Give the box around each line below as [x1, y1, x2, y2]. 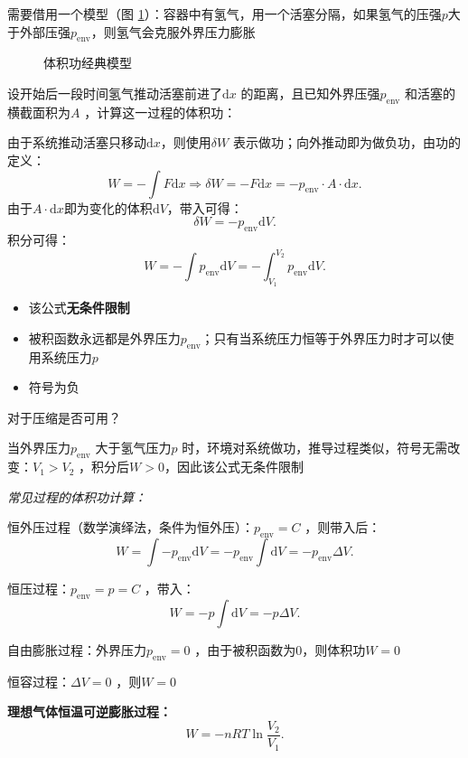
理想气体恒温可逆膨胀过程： [7, 702, 172, 721]
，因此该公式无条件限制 [164, 457, 304, 476]
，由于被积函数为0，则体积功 [194, 641, 366, 659]
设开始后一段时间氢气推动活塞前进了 [7, 83, 222, 102]
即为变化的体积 [63, 198, 153, 217]
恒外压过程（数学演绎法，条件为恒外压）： [7, 518, 254, 537]
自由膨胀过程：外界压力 [7, 641, 146, 659]
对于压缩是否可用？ [7, 407, 121, 426]
